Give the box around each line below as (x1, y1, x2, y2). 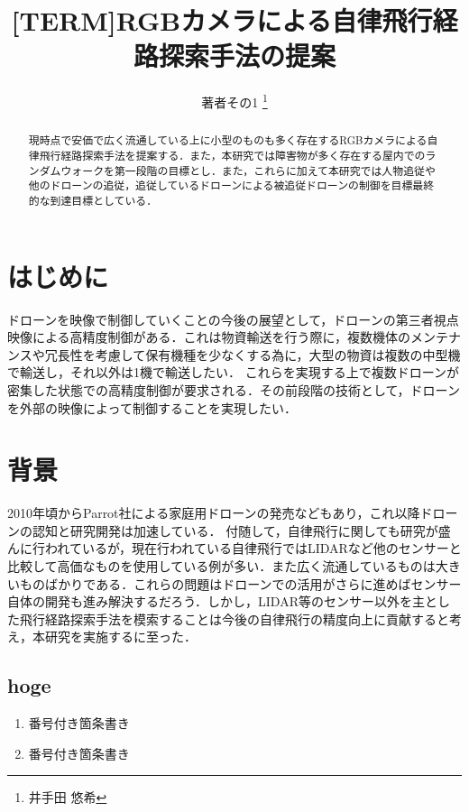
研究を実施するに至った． (44, 627, 197, 646)
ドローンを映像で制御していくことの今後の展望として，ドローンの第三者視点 (7, 309, 459, 328)
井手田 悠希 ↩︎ (28, 788, 107, 807)
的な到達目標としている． (28, 192, 158, 208)
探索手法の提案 (158, 37, 336, 74)
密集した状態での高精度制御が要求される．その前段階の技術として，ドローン (7, 380, 460, 399)
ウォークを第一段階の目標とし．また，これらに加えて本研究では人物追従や (60, 162, 436, 178)
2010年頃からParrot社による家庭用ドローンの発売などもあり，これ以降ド (7, 503, 433, 522)
